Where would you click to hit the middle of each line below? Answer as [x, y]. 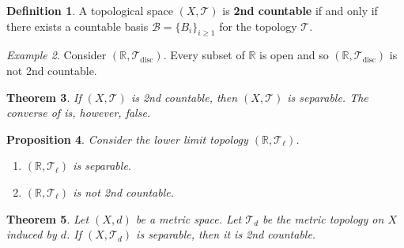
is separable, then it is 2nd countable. [226, 234]
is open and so [294, 55]
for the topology [258, 26]
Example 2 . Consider [57, 55]
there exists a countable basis [77, 26]
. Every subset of [204, 55]
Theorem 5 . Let [48, 218]
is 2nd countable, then [184, 97]
